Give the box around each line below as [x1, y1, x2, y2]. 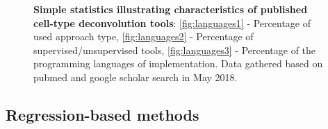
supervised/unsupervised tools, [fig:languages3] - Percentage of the [33, 42, 316, 57]
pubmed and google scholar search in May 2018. [33, 69, 238, 84]
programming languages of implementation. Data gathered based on [33, 56, 323, 71]
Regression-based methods [6, 103, 199, 125]
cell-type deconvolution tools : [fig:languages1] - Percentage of [33, 15, 311, 30]
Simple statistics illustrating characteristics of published [33, 2, 308, 16]
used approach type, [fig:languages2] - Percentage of [33, 29, 254, 44]
